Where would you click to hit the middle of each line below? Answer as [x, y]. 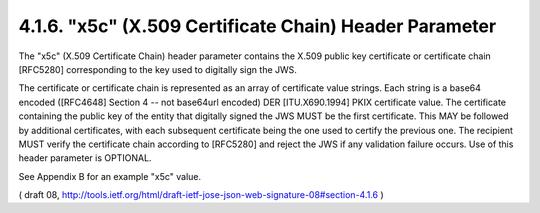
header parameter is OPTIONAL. [85, 158]
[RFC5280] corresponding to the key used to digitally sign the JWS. [157, 69]
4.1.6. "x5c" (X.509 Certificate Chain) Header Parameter [257, 26]
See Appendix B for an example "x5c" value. [110, 176]
